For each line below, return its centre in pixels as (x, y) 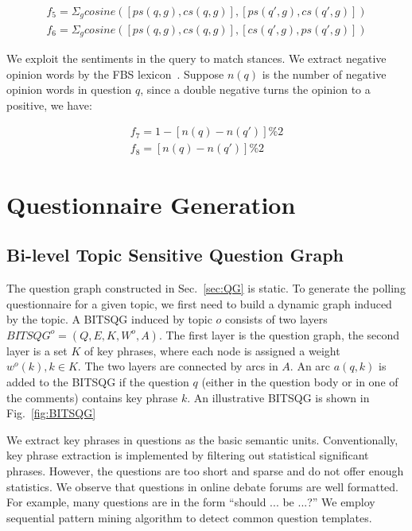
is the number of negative (324, 74)
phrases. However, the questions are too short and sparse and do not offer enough (205, 470)
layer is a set (37, 350)
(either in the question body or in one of (300, 381)
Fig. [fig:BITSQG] (51, 413)
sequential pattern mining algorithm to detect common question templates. (189, 517)
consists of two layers (276, 319)
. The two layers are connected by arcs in (178, 366)
